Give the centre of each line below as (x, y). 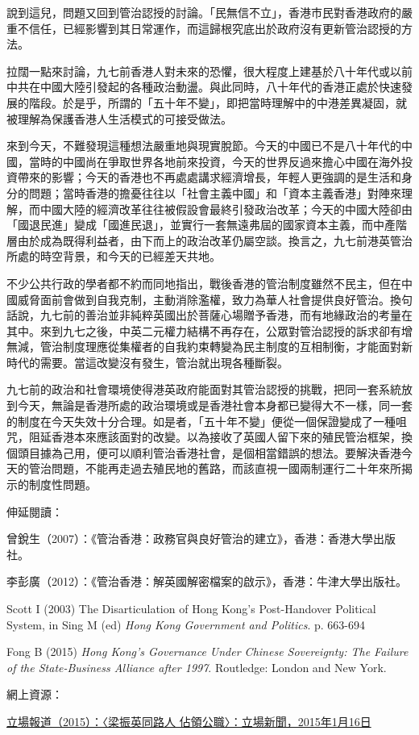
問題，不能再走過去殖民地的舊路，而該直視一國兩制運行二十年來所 (226, 468)
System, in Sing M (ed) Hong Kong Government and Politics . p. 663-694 (186, 624)
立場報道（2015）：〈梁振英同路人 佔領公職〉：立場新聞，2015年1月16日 (189, 721)
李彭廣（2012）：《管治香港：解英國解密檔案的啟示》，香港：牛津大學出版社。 (207, 581)
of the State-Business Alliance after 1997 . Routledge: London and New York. (197, 667)
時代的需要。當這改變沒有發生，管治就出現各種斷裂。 (147, 362)
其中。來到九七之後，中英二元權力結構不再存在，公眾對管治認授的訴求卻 (198, 330)
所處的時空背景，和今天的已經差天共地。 (114, 256)
